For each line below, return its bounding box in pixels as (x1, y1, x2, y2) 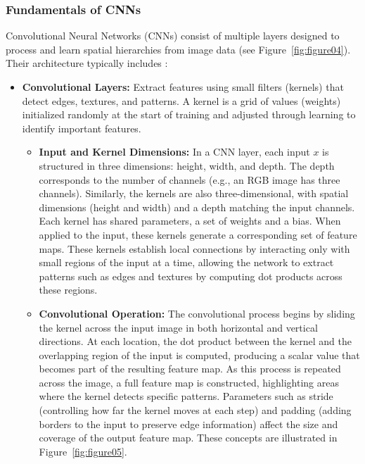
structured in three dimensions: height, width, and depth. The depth (39, 158, 335, 173)
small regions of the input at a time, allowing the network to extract (39, 255, 334, 270)
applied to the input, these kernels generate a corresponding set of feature (39, 227, 357, 242)
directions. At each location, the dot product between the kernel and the (39, 334, 352, 349)
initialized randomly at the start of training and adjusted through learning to (22, 107, 356, 122)
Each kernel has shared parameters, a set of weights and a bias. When (39, 213, 341, 228)
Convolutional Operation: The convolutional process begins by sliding (39, 306, 355, 320)
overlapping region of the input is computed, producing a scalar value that (39, 347, 360, 362)
